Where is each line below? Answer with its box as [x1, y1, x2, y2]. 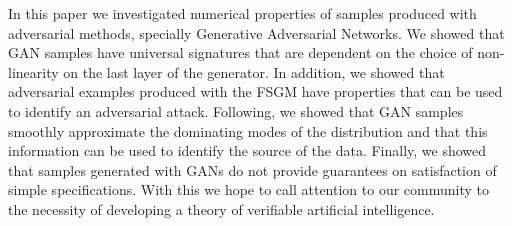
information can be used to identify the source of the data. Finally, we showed [8, 140, 487, 161]
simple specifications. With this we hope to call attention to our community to [8, 179, 489, 200]
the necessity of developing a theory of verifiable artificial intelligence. [8, 198, 435, 219]
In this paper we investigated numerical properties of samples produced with [8, 3, 477, 23]
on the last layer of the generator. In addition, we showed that [63, 61, 445, 82]
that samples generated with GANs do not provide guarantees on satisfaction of [8, 159, 497, 180]
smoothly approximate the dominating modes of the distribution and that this [8, 120, 488, 141]
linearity [8, 61, 59, 82]
